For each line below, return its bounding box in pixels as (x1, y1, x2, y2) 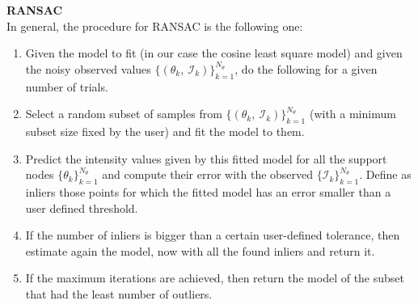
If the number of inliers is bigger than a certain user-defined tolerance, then (25, 227, 400, 244)
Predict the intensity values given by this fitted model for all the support (25, 150, 387, 167)
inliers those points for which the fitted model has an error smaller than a (25, 183, 391, 200)
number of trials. (25, 78, 108, 95)
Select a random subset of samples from (25, 105, 222, 122)
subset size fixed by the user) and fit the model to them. (25, 122, 305, 139)
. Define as (359, 166, 412, 183)
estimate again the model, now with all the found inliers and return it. (25, 242, 375, 259)
